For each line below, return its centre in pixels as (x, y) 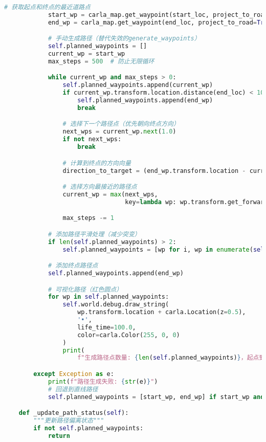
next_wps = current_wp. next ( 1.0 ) (119, 132)
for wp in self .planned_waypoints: (108, 297)
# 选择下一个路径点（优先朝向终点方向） (121, 124)
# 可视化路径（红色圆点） (85, 289)
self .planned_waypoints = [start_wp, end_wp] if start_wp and (156, 397)
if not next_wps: (92, 139)
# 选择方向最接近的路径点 (100, 187)
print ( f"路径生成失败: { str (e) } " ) (103, 381)
